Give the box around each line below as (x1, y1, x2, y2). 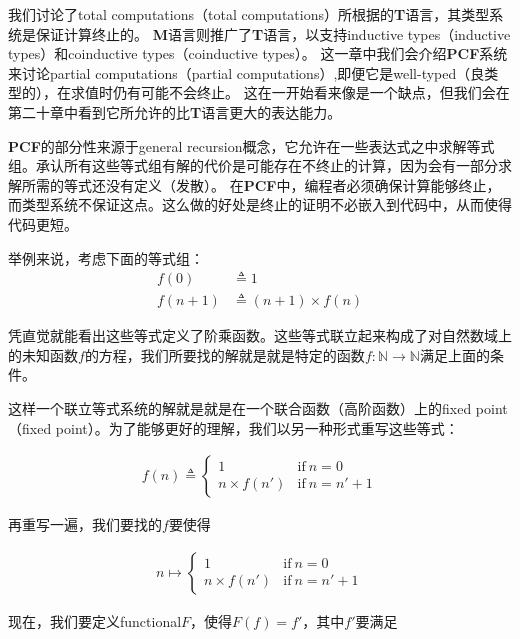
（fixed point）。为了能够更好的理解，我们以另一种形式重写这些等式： (8, 417, 459, 438)
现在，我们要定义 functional (8, 610, 182, 631)
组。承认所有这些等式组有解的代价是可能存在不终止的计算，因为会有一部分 (8, 155, 498, 176)
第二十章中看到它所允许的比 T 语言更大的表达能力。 (8, 101, 342, 122)
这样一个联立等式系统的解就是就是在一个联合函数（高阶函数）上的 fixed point (8, 397, 508, 418)
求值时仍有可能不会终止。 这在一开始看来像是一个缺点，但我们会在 (70, 82, 510, 103)
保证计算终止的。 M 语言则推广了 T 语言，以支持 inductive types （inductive (35, 23, 511, 44)
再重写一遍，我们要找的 (8, 514, 162, 535)
